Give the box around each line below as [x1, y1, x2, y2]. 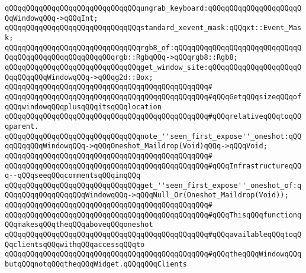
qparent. [5, 122, 39, 131]
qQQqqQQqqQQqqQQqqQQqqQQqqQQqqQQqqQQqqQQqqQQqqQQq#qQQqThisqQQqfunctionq [5, 210, 302, 219]
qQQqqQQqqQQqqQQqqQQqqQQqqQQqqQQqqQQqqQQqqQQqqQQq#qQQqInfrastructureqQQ [5, 161, 302, 170]
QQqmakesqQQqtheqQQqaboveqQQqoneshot [5, 220, 153, 229]
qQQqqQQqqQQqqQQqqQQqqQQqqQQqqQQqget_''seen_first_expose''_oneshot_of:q [5, 181, 302, 190]
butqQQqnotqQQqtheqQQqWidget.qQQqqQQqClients [5, 260, 187, 269]
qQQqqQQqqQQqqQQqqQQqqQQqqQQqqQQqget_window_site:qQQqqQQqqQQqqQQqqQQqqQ [5, 63, 302, 71]
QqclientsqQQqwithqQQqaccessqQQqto [5, 240, 145, 249]
